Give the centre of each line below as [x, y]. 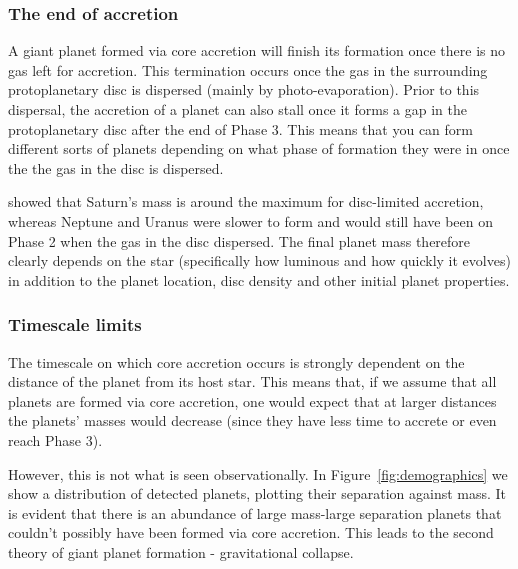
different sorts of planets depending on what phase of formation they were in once [259, 148]
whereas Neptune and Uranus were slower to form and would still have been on [251, 220]
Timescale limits [75, 324]
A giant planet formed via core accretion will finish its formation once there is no [257, 50]
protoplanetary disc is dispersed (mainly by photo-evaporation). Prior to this [244, 89]
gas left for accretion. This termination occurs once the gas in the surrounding [248, 69]
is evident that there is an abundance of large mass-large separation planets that [255, 512]
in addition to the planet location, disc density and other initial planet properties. [259, 279]
